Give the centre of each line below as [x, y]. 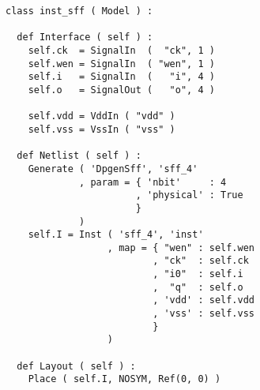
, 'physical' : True [189, 195]
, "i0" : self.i [198, 274]
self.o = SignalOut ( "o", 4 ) [121, 90]
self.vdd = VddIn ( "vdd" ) [102, 116]
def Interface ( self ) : [85, 37]
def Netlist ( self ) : [79, 156]
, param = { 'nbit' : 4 [153, 182]
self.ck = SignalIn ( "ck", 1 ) [121, 50]
